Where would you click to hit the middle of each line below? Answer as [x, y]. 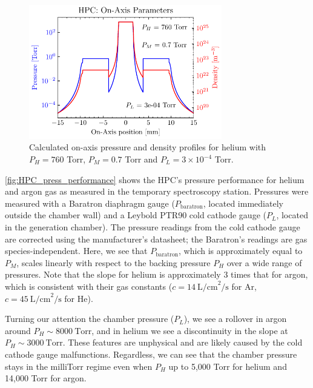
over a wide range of [264, 262]
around [18, 330]
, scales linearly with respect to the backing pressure [114, 262]
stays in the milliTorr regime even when [79, 366]
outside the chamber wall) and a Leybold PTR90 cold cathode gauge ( [136, 215]
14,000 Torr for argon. [46, 378]
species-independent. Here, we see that [76, 251]
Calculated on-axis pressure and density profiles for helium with [148, 147]
